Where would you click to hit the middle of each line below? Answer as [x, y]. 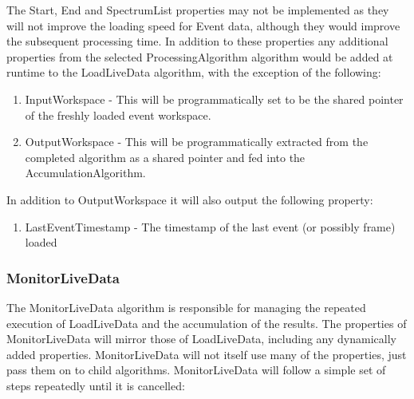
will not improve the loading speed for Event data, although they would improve [203, 25]
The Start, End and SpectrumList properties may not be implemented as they [198, 10]
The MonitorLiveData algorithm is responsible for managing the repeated [186, 307]
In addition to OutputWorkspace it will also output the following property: [190, 199]
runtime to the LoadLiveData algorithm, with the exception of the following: [194, 72]
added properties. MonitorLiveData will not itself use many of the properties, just [207, 354]
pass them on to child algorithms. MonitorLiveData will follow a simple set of [196, 370]
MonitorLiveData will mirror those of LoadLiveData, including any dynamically [201, 339]
